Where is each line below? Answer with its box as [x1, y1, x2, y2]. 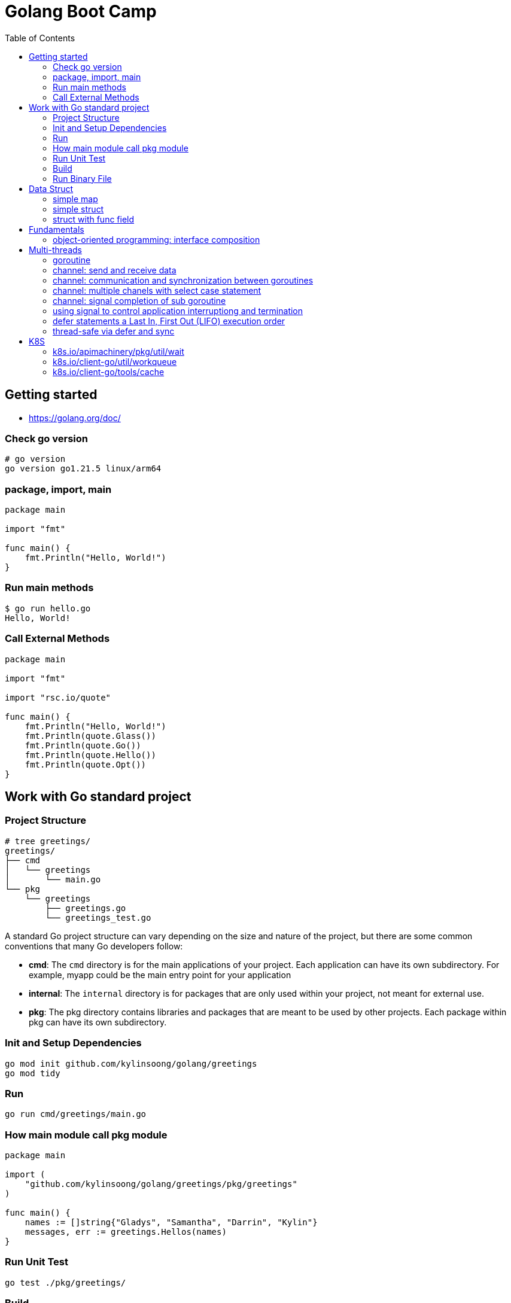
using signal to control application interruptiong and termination [53, 305, 303, 316]
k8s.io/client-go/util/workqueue [53, 356, 177, 367]
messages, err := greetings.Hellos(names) [25, 1227, 227, 1237]
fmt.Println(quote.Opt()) [25, 759, 147, 769]
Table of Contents [5, 32, 75, 43]
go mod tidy [5, 1068, 60, 1078]
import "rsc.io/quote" [5, 692, 111, 702]
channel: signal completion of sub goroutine [53, 295, 226, 306]
